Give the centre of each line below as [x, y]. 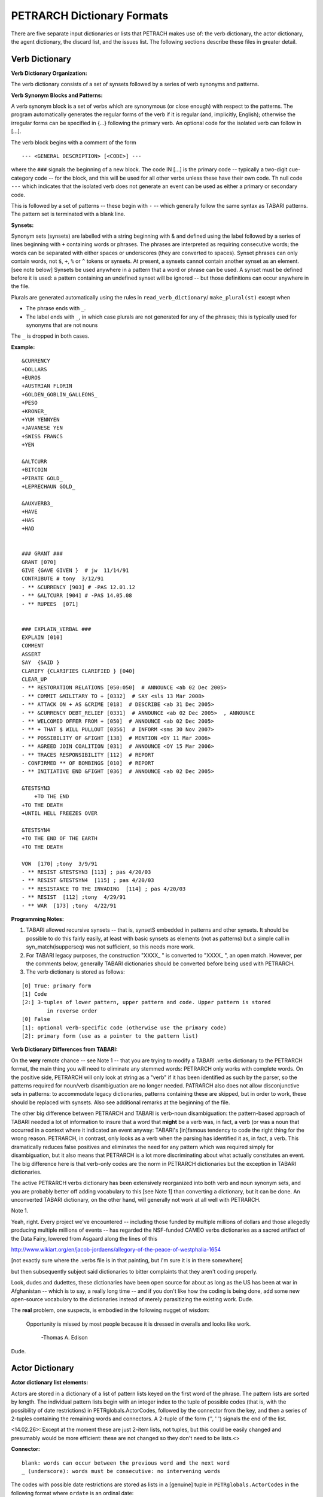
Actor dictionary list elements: [50, 1383]
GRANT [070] [39, 562]
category [22, 178]
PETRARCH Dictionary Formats [90, 16]
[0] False [36, 1019]
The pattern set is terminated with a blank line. [68, 214]
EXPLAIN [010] [42, 637]
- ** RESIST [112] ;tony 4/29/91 [74, 897]
